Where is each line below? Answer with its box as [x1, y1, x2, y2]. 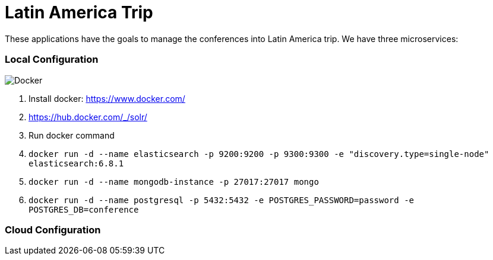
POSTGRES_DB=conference [29, 204, 139, 214]
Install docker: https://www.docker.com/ [29, 93, 185, 104]
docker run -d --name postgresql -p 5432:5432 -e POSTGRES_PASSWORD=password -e [29, 195, 415, 205]
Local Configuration [5, 53, 99, 66]
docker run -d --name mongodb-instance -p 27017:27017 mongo [29, 176, 319, 187]
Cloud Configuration [5, 223, 101, 236]
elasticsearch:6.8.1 [29, 158, 124, 168]
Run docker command [29, 130, 115, 140]
